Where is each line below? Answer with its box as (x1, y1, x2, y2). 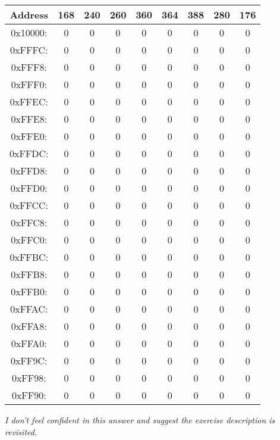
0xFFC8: (11, 216, 48, 229)
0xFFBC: (10, 250, 49, 264)
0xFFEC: (10, 95, 48, 108)
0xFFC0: (11, 233, 48, 246)
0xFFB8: (11, 267, 48, 281)
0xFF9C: (11, 354, 48, 367)
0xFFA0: (11, 336, 47, 350)
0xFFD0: (10, 181, 48, 195)
